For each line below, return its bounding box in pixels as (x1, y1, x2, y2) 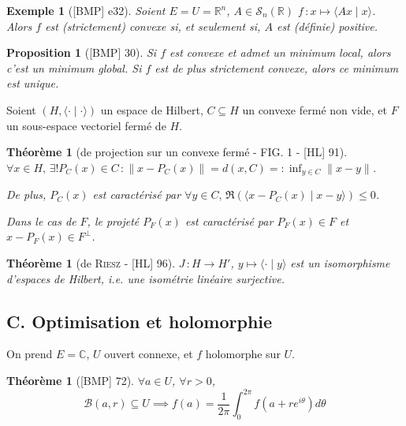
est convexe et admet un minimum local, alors (169, 44, 391, 61)
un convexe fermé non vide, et (242, 101, 388, 118)
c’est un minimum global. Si (6, 59, 142, 76)
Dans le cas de (6, 212, 76, 229)
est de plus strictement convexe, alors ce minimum (155, 59, 399, 76)
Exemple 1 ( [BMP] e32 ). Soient (6, 2, 166, 18)
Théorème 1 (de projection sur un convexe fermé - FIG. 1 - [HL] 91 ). (6, 144, 348, 160)
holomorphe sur (205, 346, 281, 362)
